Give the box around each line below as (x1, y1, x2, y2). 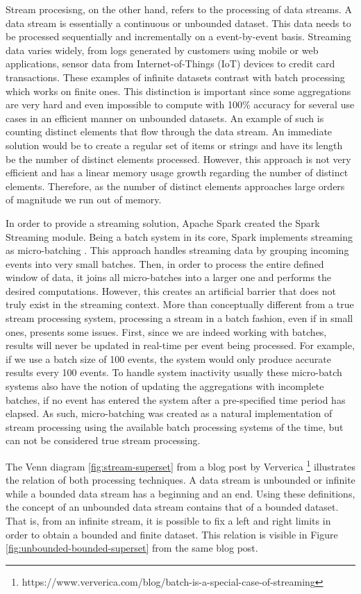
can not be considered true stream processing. (6, 433, 201, 448)
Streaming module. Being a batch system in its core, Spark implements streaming (6, 229, 353, 244)
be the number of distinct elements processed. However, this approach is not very (6, 151, 351, 166)
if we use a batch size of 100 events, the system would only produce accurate (6, 351, 331, 366)
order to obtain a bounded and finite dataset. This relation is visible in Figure (6, 527, 338, 541)
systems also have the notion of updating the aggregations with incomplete (6, 379, 324, 393)
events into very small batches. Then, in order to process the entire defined (6, 256, 324, 271)
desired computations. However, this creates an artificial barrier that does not (6, 283, 336, 298)
